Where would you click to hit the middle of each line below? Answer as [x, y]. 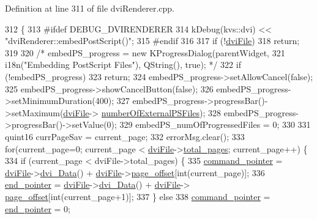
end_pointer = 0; [38, 208]
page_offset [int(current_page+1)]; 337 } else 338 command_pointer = [138, 196]
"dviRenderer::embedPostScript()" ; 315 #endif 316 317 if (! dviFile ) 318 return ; [152, 41]
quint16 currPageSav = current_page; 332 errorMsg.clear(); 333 [125, 136]
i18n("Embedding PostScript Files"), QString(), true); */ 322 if [123, 65]
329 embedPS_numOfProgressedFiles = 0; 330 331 [215, 124]
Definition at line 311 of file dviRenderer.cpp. [90, 8]
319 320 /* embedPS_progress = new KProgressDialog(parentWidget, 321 [145, 52]
